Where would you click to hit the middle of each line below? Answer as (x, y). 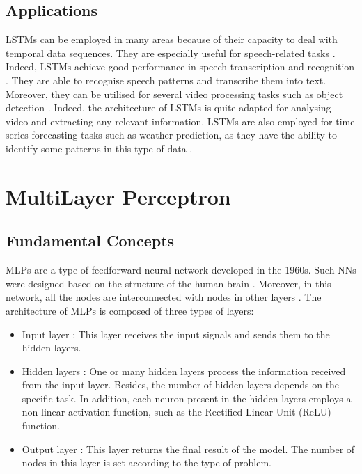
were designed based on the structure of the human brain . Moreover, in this (168, 283)
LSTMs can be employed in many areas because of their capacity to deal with (172, 39)
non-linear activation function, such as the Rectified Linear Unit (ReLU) (176, 412)
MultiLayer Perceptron (118, 196)
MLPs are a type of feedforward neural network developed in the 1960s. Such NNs (181, 270)
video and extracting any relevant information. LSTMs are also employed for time (180, 121)
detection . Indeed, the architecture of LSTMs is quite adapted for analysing (168, 108)
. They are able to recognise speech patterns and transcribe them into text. (166, 80)
